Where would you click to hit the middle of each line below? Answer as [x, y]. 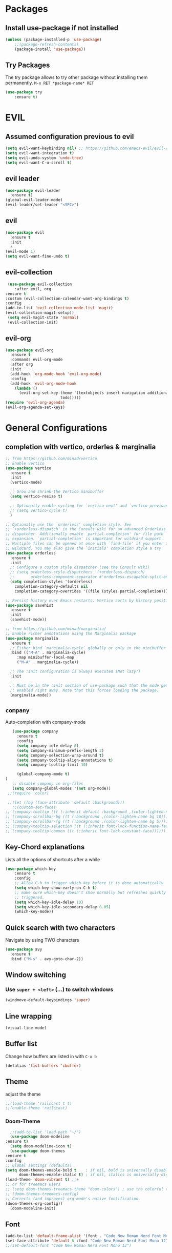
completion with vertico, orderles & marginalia [81, 447]
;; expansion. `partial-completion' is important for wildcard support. [84, 539]
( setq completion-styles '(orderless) [51, 582]
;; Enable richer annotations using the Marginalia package [71, 633]
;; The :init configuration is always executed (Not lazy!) [75, 672]
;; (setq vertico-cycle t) [39, 510]
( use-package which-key [31, 869]
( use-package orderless [31, 553]
